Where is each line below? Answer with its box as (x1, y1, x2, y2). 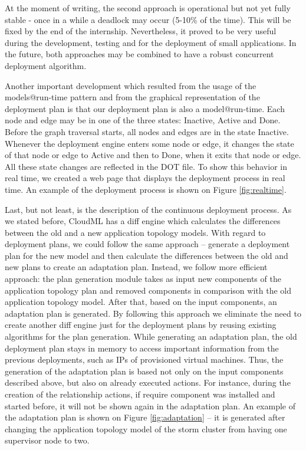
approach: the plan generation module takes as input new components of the (5, 272, 281, 285)
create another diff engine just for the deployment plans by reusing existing (5, 318, 277, 331)
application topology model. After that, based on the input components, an (5, 295, 277, 308)
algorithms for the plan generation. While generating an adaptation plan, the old (5, 330, 297, 343)
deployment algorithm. (5, 59, 87, 71)
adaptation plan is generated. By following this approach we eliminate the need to (5, 307, 301, 319)
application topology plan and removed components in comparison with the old (5, 284, 291, 296)
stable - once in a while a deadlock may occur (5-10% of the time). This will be (5, 13, 291, 25)
